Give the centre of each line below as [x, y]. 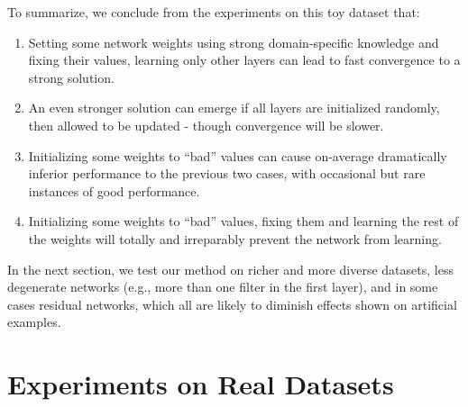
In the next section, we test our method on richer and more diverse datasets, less [230, 269]
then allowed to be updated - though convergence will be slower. [206, 125]
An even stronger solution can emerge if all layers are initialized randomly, [234, 108]
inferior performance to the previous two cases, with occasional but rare [227, 173]
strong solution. [71, 77]
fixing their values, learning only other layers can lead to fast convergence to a [244, 60]
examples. [34, 322]
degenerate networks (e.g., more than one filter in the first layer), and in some [223, 287]
